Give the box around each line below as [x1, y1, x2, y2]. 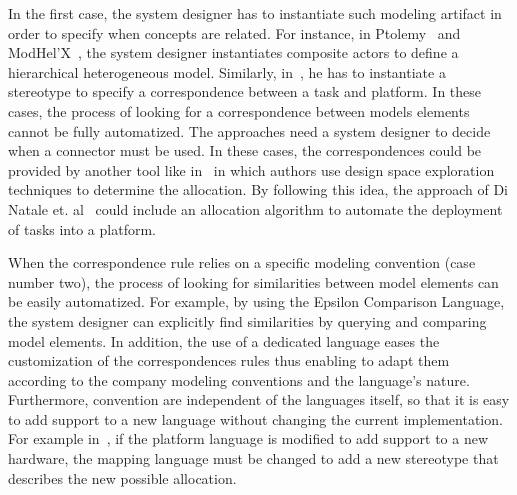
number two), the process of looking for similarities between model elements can [8, 271, 499, 292]
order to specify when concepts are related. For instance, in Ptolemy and [8, 22, 461, 43]
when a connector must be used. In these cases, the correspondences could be [8, 140, 482, 161]
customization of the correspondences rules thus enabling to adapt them [8, 350, 450, 371]
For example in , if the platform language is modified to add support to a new [8, 428, 489, 449]
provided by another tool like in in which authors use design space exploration [8, 159, 495, 180]
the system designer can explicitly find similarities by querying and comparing [8, 310, 487, 331]
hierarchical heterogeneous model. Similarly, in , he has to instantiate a [8, 61, 446, 82]
